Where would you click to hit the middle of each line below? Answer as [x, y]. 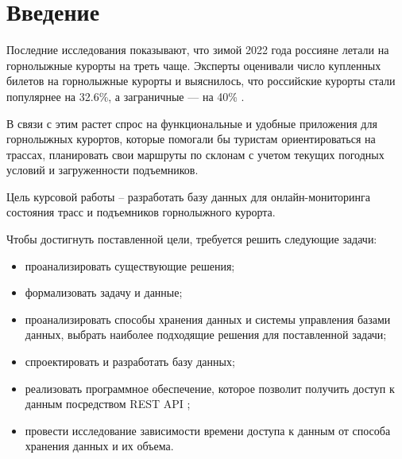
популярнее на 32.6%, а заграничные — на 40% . [126, 96]
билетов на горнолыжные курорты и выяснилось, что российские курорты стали [201, 81]
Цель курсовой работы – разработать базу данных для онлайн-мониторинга [188, 196]
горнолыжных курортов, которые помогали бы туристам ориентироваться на [191, 139]
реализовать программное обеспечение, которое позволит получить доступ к [210, 388]
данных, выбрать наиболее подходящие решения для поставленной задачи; [206, 335]
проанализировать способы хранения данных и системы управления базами [208, 319]
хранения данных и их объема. [99, 446]
